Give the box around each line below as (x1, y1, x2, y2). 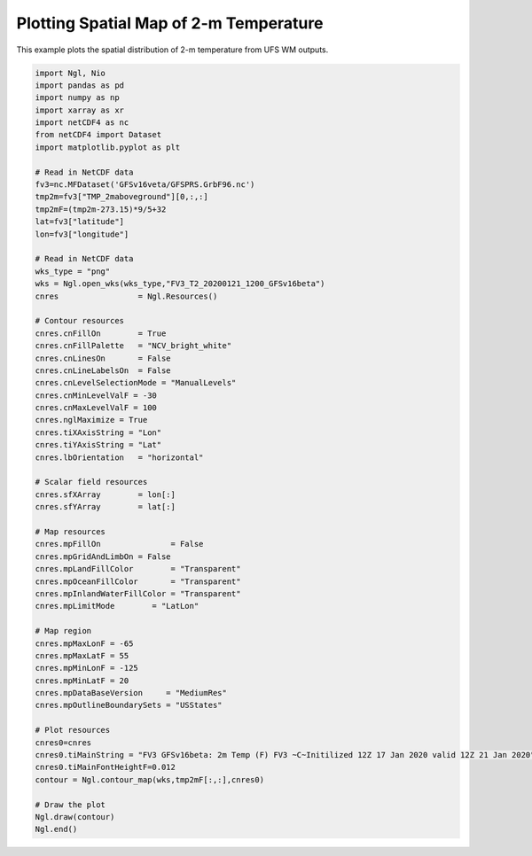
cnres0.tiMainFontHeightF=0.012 (35, 762, 176, 773)
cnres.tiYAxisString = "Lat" (35, 440, 162, 450)
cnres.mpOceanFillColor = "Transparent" (35, 576, 241, 587)
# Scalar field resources (35, 477, 148, 487)
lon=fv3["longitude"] (35, 229, 129, 239)
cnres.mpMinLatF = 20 (35, 675, 129, 686)
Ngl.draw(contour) (35, 812, 115, 821)
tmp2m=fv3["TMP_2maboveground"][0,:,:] (35, 191, 208, 202)
